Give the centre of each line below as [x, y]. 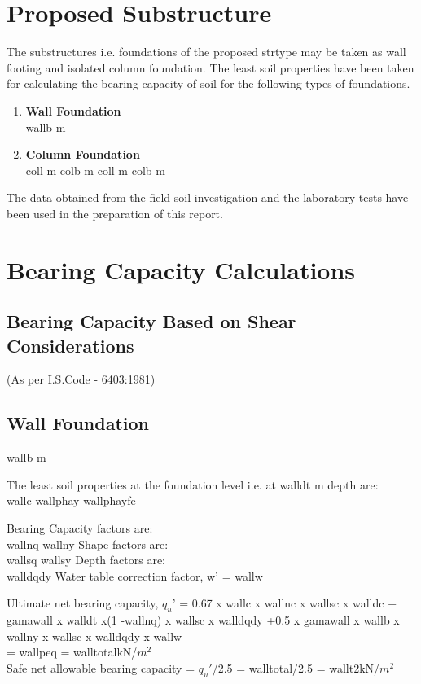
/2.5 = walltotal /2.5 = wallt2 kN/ [296, 667]
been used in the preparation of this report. [115, 213]
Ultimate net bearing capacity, [83, 603]
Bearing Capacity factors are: [80, 528]
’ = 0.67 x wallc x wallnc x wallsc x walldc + [285, 603]
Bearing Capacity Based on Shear [151, 321]
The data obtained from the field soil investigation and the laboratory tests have [208, 197]
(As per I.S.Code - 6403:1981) [81, 379]
